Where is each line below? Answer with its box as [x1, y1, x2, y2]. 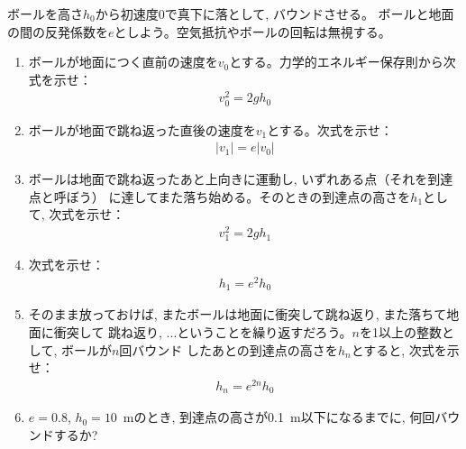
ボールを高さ [7, 5, 83, 23]
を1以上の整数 [360, 323, 442, 342]
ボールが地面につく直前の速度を [28, 52, 218, 71]
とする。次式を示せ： [267, 120, 393, 139]
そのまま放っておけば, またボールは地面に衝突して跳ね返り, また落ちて [28, 305, 447, 324]
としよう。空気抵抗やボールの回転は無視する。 [114, 22, 391, 41]
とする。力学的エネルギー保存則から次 [229, 52, 456, 71]
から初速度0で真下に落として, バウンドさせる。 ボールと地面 [95, 5, 454, 23]
